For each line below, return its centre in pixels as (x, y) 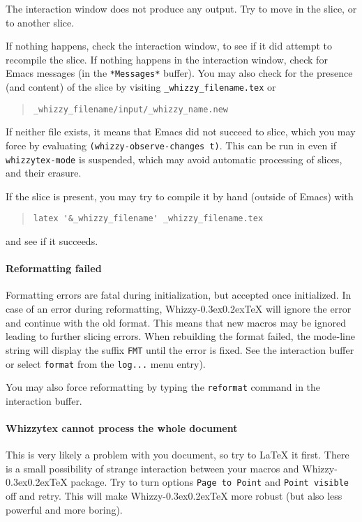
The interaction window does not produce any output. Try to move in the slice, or (181, 8)
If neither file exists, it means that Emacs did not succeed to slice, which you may (181, 132)
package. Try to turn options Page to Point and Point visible (210, 482)
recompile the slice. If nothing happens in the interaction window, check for (167, 59)
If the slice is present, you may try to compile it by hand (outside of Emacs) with (180, 196)
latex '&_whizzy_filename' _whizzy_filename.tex (148, 219)
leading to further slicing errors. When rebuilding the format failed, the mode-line (180, 336)
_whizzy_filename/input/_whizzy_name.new (130, 109)
